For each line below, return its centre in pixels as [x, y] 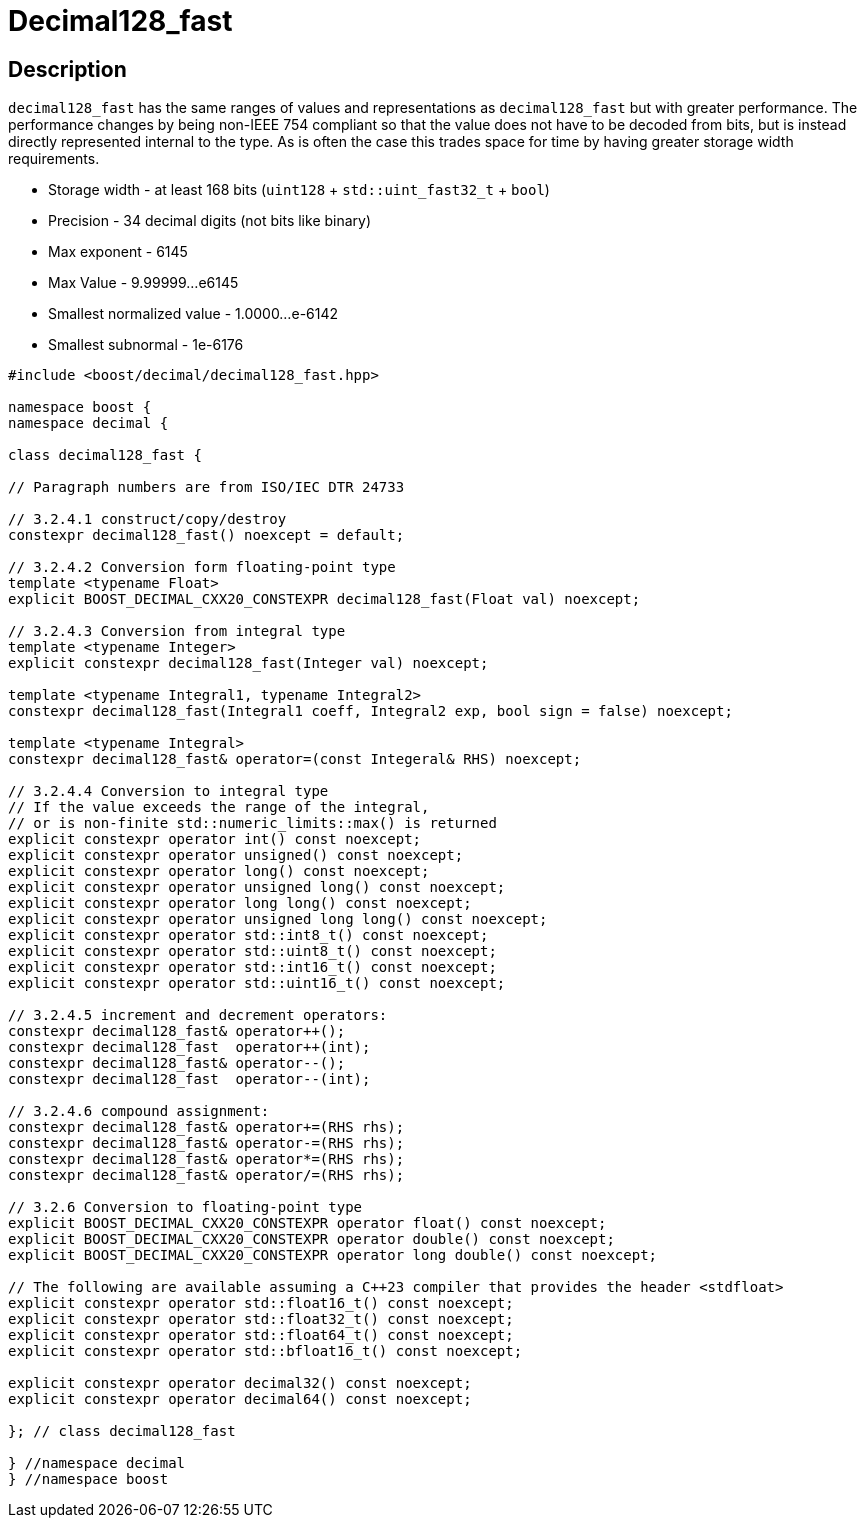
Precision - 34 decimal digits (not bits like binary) [210, 221]
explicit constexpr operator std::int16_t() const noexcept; [252, 967]
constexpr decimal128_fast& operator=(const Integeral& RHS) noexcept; [295, 759]
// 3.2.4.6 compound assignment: [139, 1111]
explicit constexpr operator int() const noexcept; [215, 839]
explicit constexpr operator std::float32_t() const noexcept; [261, 1319]
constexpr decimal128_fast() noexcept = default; [206, 535]
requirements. [54, 159]
